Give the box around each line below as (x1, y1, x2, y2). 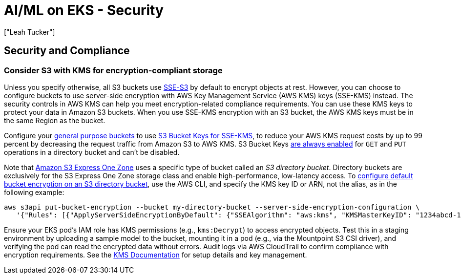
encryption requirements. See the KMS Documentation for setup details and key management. (4, 250, 307, 259)
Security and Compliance (4, 44, 130, 57)
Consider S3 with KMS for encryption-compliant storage (4, 65, 223, 75)
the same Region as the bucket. (4, 116, 105, 125)
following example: (4, 188, 64, 196)
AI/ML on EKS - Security (4, 2, 164, 19)
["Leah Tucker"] (4, 27, 55, 36)
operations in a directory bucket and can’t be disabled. (4, 148, 180, 156)
